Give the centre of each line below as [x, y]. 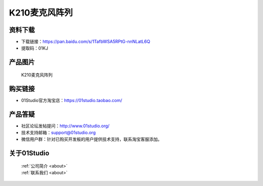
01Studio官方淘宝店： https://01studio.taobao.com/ [72, 100]
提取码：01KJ [35, 48]
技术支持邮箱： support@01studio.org [58, 133]
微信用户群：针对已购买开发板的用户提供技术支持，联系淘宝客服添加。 [92, 139]
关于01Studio [29, 153]
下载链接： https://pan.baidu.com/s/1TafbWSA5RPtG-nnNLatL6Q [86, 42]
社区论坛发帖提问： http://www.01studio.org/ [65, 126]
